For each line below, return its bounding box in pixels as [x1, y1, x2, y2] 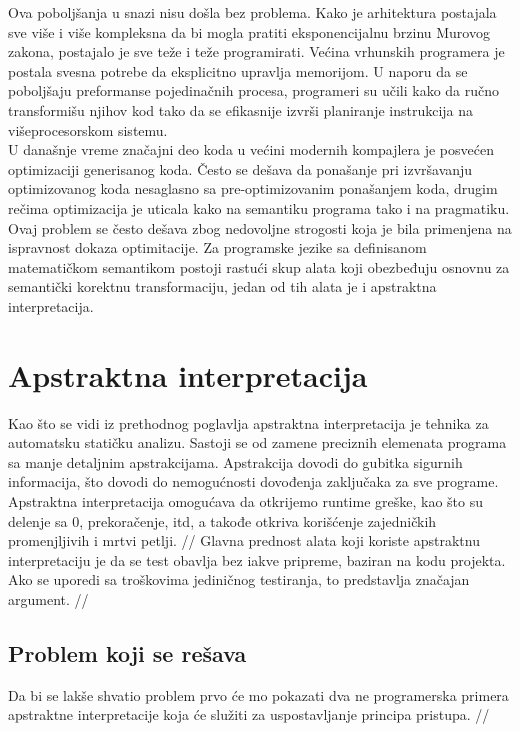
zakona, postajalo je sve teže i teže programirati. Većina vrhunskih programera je [8, 41, 505, 62]
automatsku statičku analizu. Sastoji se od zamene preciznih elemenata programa [8, 432, 507, 453]
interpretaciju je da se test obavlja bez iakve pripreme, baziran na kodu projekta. [8, 549, 506, 570]
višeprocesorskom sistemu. [8, 119, 168, 140]
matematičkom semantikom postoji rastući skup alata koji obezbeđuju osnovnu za [8, 256, 510, 277]
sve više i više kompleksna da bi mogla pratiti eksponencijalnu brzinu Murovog [8, 21, 490, 42]
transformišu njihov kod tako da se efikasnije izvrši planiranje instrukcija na [8, 99, 474, 120]
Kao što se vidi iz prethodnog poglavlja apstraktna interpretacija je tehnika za [8, 412, 489, 433]
